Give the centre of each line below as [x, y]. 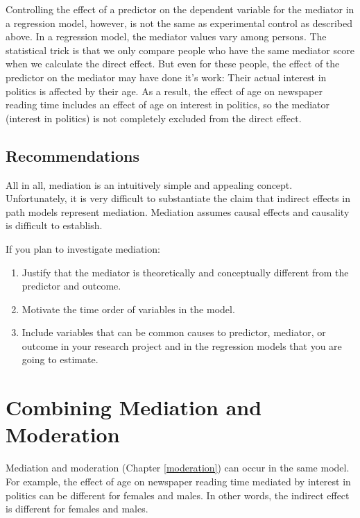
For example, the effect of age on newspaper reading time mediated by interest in [178, 481]
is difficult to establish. [54, 225]
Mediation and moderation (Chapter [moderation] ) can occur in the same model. [178, 468]
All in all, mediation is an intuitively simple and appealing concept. [149, 184]
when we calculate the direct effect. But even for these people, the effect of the [173, 64]
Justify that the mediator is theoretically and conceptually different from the [185, 272]
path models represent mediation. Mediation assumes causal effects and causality [178, 211]
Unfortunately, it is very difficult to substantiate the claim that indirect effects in [178, 198]
